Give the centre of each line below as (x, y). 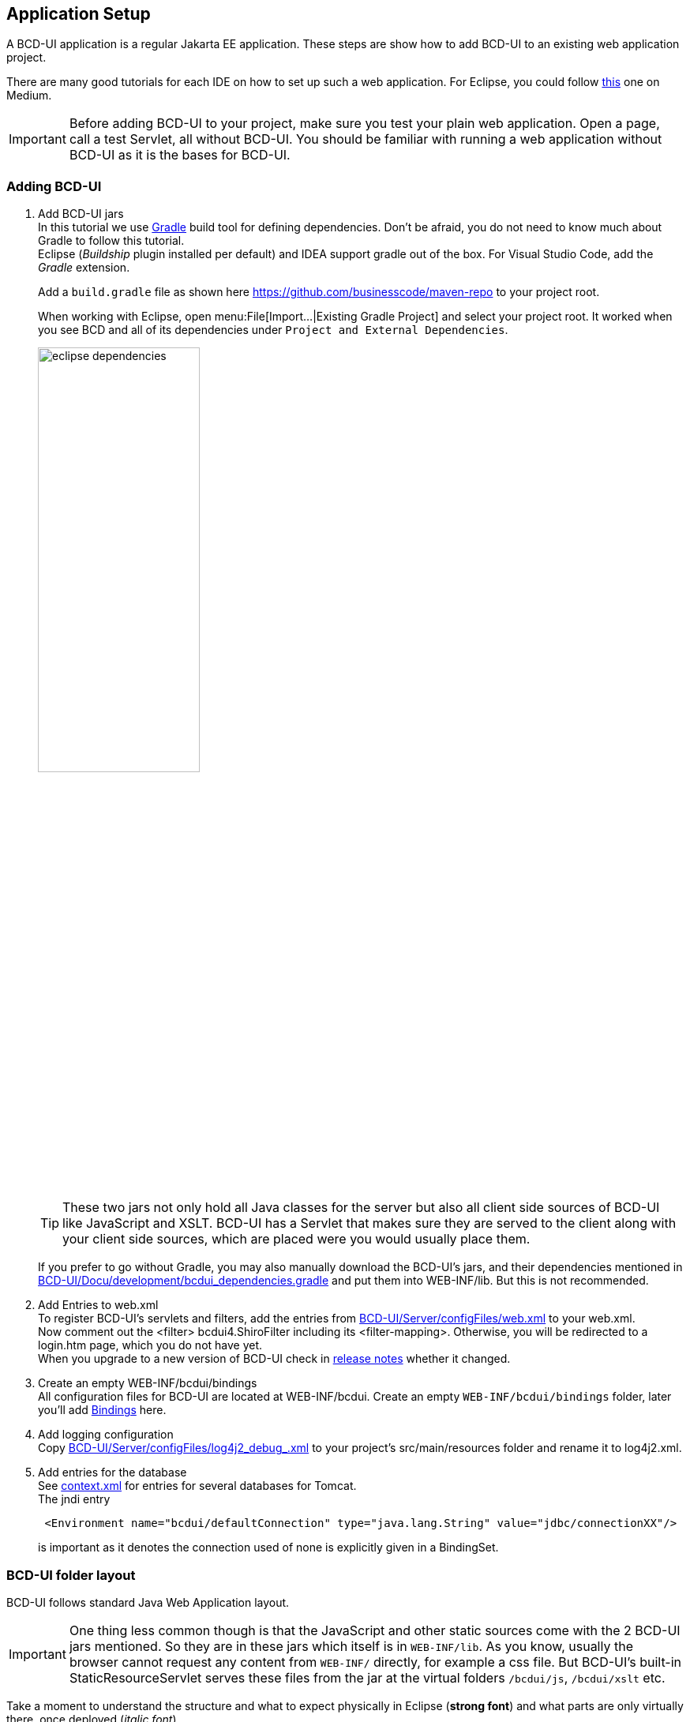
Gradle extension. (84, 268)
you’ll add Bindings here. (102, 1410)
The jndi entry (74, 1499)
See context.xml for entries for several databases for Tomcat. (197, 1486)
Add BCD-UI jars (81, 214)
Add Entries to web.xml (98, 1305)
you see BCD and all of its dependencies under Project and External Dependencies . (273, 330)
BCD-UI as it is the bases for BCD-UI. (180, 155)
